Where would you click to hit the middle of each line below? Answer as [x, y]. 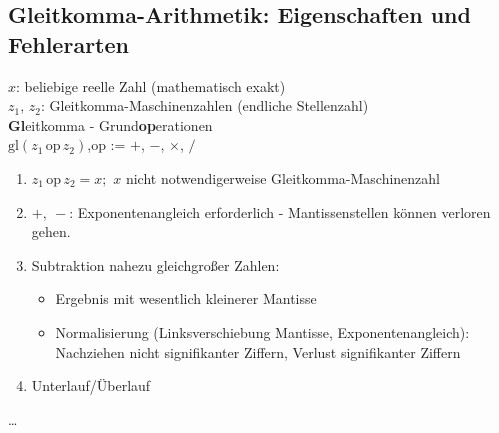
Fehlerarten [68, 43]
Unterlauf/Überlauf [91, 385]
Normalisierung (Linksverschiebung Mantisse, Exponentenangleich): [262, 331]
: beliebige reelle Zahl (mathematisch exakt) [151, 85]
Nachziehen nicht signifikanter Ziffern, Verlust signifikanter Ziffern [258, 351]
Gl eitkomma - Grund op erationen [110, 124]
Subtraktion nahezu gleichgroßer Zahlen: [155, 264]
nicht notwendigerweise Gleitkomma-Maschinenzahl [283, 177]
